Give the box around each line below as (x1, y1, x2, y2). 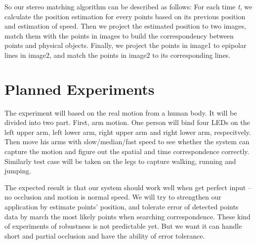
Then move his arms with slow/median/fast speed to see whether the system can (4, 136, 250, 147)
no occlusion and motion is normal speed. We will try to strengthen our (4, 192, 221, 202)
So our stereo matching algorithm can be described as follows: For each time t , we (4, 1, 253, 11)
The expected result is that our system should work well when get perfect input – (4, 182, 252, 192)
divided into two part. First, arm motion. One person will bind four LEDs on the (4, 117, 250, 127)
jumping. (4, 165, 32, 176)
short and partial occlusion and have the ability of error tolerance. (4, 230, 205, 241)
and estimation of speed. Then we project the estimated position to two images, (4, 21, 246, 31)
